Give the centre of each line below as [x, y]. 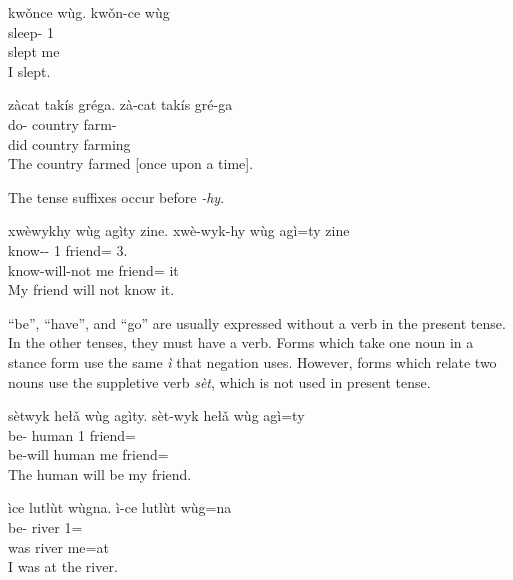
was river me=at [58, 546]
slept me [34, 51]
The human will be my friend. [100, 473]
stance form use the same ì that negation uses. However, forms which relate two [252, 361]
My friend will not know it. [91, 289]
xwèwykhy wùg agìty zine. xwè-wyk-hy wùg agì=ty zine [179, 230]
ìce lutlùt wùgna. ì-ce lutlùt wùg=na [120, 507]
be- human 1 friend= [72, 434]
